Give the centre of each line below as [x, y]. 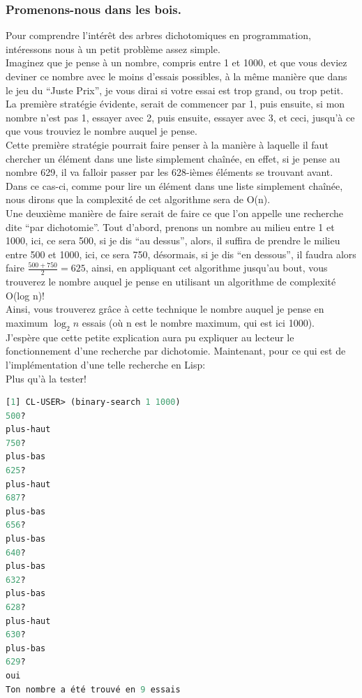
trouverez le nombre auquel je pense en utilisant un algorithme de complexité [171, 282]
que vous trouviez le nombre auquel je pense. [101, 131]
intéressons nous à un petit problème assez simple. [113, 49]
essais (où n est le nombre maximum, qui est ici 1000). [198, 322]
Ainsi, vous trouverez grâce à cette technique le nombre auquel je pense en [165, 309]
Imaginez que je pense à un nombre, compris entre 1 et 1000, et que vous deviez [176, 62]
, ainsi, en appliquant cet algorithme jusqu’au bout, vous [206, 268]
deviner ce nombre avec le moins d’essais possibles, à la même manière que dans [176, 76]
